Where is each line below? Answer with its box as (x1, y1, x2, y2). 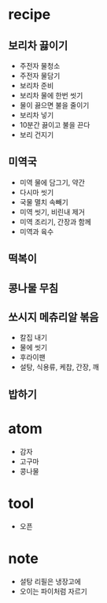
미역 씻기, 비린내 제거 (19, 207, 85, 216)
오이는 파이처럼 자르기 (19, 586, 88, 596)
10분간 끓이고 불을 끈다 (19, 120, 90, 129)
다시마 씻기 (19, 187, 54, 197)
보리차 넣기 (19, 110, 54, 120)
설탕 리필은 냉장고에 (19, 576, 81, 586)
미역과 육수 (19, 227, 54, 236)
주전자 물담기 (19, 71, 61, 80)
